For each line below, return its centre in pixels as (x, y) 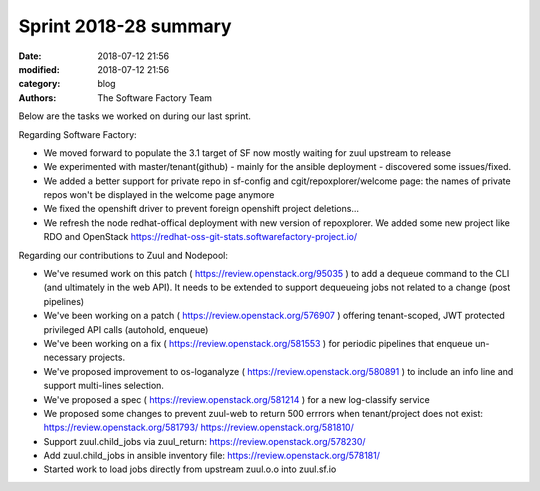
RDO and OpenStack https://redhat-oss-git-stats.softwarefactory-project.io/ (200, 237)
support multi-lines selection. (104, 386)
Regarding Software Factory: (77, 134)
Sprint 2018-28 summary (125, 26)
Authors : (37, 97)
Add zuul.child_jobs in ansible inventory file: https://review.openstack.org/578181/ (211, 456)
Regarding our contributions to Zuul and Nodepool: (123, 255)
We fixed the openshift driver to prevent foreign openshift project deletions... (201, 209)
